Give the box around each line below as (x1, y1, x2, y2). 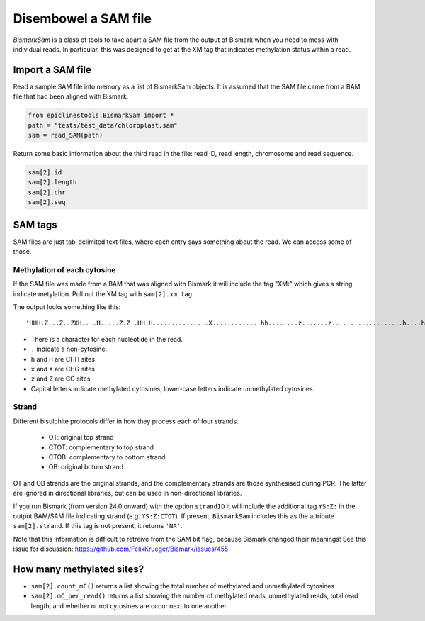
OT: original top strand (48, 433, 114, 442)
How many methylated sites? (13, 563, 144, 575)
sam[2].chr (28, 188, 66, 196)
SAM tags (13, 218, 57, 230)
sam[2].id (28, 168, 62, 177)
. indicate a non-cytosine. (30, 345, 108, 354)
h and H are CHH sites (30, 354, 96, 363)
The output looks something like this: (13, 302, 121, 311)
